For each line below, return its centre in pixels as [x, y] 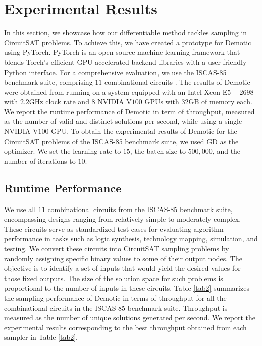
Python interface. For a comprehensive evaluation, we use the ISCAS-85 [115, 72]
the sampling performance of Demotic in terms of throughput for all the [115, 297]
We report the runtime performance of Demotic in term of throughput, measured [129, 111]
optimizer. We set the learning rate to [63, 151]
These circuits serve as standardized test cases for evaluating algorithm [114, 228]
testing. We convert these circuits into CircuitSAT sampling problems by [117, 249]
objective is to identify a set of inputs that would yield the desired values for [122, 268]
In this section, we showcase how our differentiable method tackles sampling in [126, 32]
